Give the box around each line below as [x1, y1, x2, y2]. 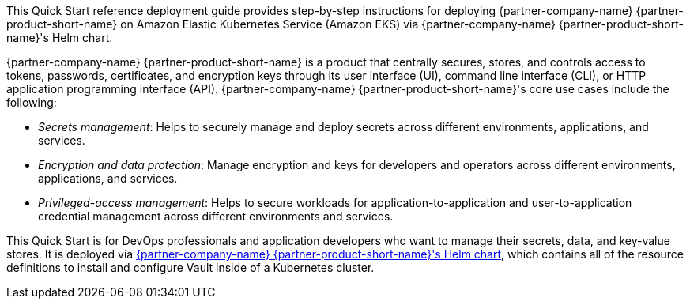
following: [6, 96, 57, 109]
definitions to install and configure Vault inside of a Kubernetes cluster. [6, 261, 375, 274]
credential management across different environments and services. [38, 209, 394, 223]
